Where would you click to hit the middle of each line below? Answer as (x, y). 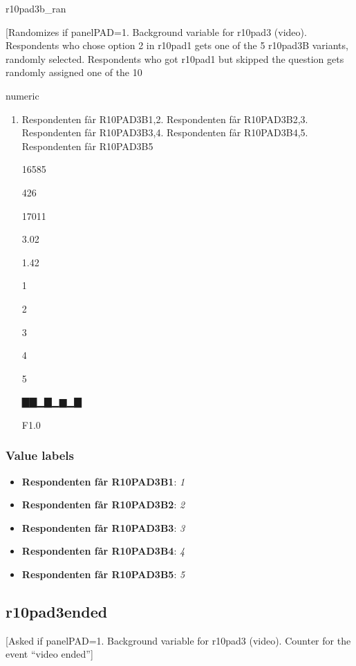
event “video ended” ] (49, 654)
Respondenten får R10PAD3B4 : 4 (103, 551)
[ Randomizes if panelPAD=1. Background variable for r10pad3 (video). (156, 31)
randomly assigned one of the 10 (74, 72)
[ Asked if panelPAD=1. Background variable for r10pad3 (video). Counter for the (178, 640)
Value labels (40, 455)
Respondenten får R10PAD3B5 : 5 (103, 574)
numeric (22, 95)
